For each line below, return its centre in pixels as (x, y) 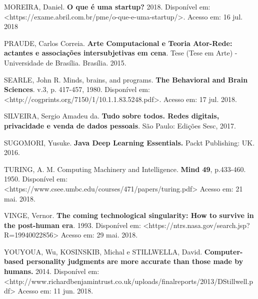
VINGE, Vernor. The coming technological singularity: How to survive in (129, 215)
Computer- (223, 251)
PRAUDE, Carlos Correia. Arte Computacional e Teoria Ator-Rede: (118, 43)
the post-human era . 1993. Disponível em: (72, 225)
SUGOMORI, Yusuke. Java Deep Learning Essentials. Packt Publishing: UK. (129, 142)
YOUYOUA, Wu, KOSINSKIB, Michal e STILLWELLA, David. (103, 251)
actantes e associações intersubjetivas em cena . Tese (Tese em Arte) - (121, 53)
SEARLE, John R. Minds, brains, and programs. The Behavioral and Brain (126, 79)
